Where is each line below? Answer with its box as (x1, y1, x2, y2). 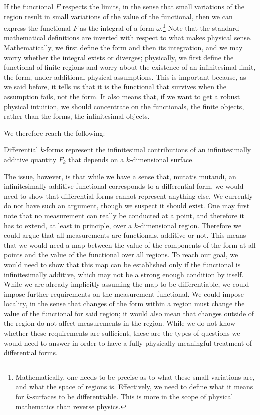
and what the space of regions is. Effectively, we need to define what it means (15, 381, 253, 392)
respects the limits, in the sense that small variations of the (62, 1, 244, 11)
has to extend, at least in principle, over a (4, 220, 132, 230)
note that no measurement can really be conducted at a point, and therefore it (4, 210, 244, 220)
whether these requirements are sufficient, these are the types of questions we (4, 328, 240, 338)
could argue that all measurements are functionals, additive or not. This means (4, 230, 246, 240)
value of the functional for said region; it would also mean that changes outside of (4, 308, 254, 318)
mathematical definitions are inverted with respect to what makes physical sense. (4, 32, 252, 43)
